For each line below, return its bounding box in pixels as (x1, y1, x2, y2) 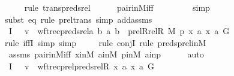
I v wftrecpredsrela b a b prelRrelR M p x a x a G (8, 25, 230, 37)
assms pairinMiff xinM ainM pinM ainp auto (8, 48, 204, 60)
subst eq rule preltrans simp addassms (5, 13, 152, 25)
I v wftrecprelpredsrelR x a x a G (8, 59, 155, 72)
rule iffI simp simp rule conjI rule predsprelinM (5, 36, 206, 48)
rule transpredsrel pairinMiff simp (24, 1, 210, 13)
